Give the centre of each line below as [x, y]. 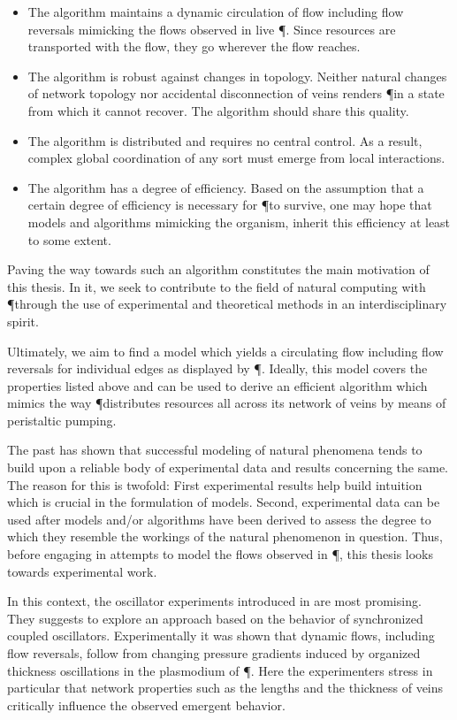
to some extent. [69, 239]
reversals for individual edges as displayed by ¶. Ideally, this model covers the [217, 368]
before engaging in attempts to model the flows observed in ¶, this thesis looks [221, 554]
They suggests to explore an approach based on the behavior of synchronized [215, 618]
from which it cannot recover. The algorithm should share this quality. [218, 110]
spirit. [23, 321]
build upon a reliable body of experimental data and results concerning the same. [228, 467]
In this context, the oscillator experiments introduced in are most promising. [214, 601]
